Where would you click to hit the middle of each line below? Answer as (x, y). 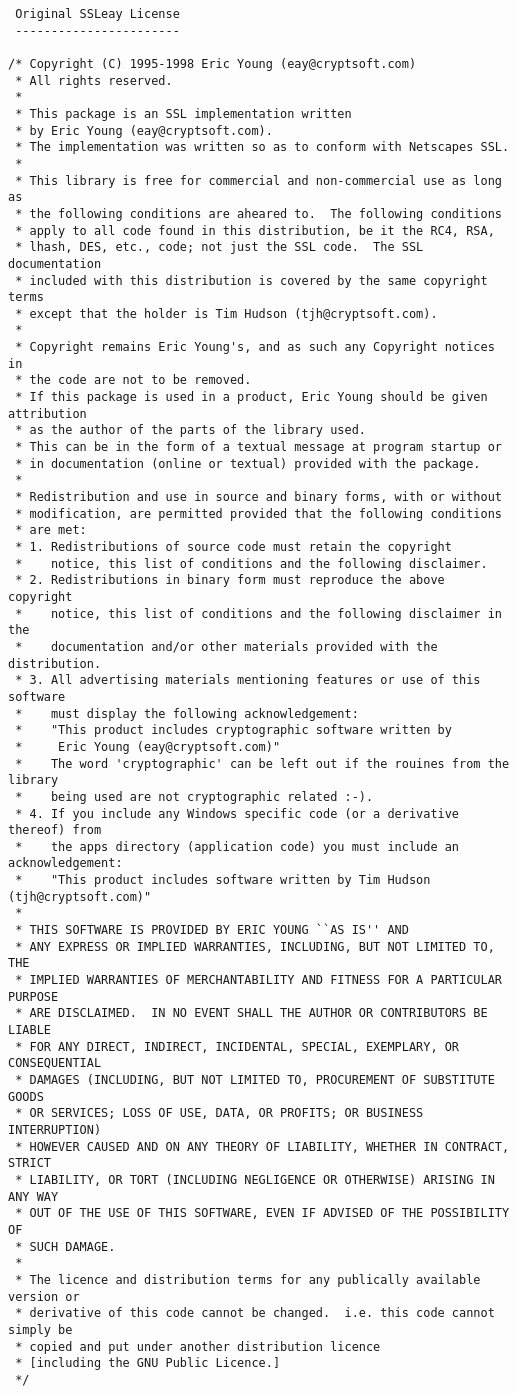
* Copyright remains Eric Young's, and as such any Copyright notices (255, 347)
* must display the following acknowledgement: (187, 713)
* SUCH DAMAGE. (65, 1246)
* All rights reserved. (94, 80)
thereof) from (55, 830)
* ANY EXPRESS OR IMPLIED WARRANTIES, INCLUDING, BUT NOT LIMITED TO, (255, 946)
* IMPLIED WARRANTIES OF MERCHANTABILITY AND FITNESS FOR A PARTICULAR (258, 980)
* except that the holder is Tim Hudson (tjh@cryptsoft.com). (226, 313)
